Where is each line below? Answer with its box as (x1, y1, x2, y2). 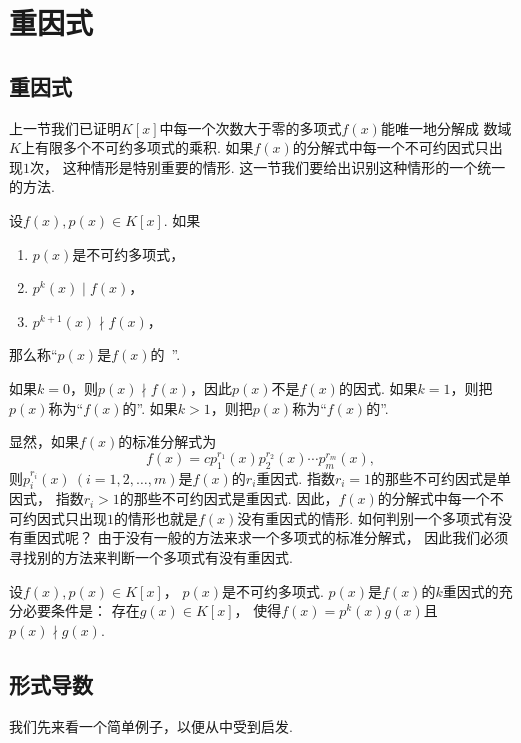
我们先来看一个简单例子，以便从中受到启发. (9, 715, 293, 736)
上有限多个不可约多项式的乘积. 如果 (20, 137, 254, 158)
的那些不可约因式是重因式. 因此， (119, 488, 339, 509)
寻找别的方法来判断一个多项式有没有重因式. (9, 547, 293, 568)
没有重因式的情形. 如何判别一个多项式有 (237, 507, 498, 528)
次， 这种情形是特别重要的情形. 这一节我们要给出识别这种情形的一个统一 (30, 156, 506, 177)
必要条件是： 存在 (22, 600, 140, 621)
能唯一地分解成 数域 (380, 117, 512, 138)
